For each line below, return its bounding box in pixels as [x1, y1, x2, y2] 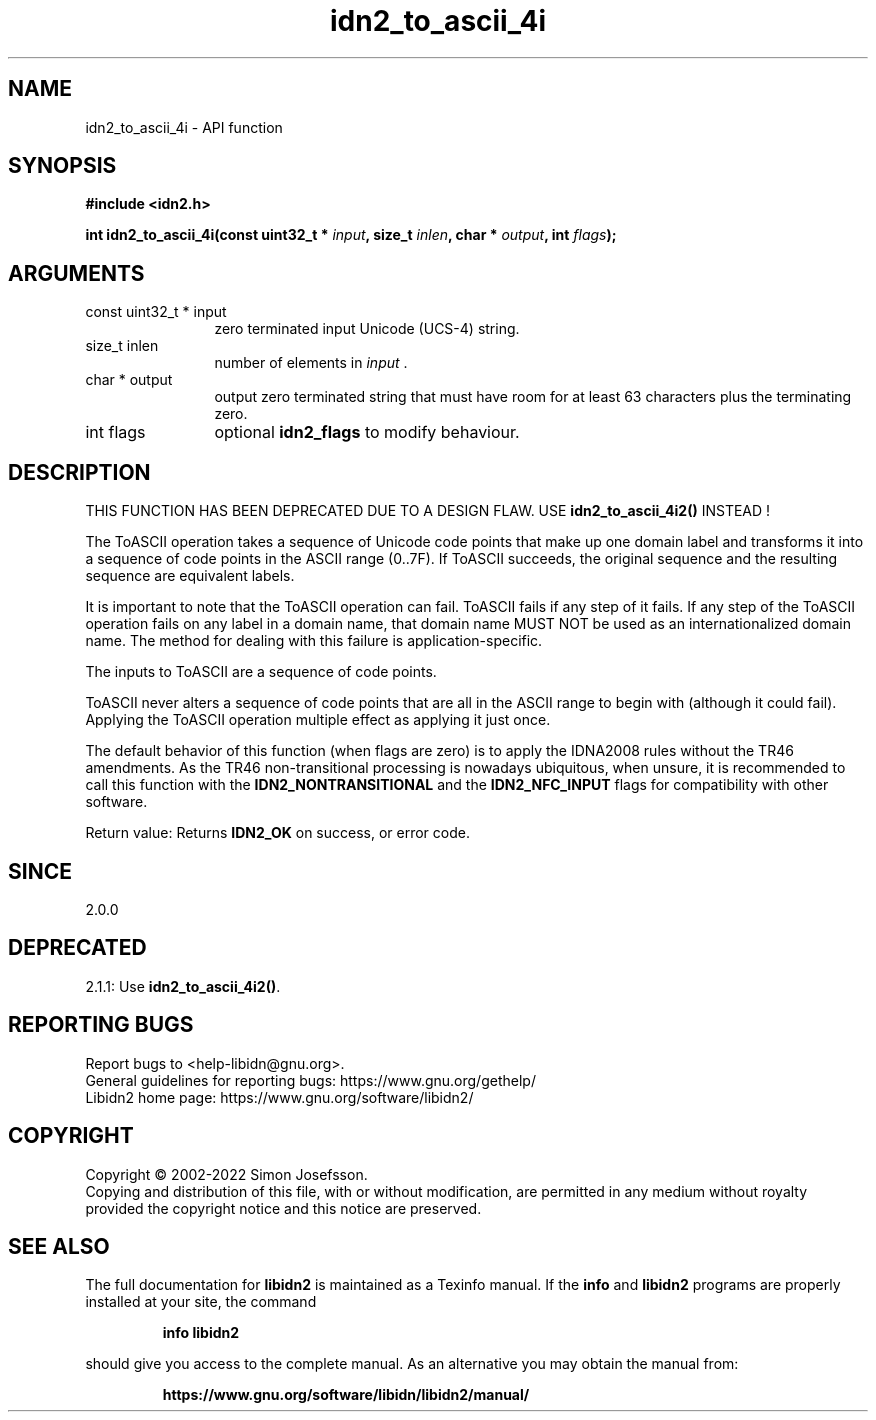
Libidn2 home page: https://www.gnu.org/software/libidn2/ [85, 1088, 474, 1106]
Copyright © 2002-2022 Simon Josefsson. [85, 1165, 368, 1183]
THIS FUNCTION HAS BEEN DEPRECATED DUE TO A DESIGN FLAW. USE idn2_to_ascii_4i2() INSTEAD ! [85, 502, 771, 520]
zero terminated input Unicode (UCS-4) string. [214, 320, 520, 338]
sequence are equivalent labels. [85, 567, 295, 585]
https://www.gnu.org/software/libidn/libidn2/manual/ [162, 1386, 530, 1404]
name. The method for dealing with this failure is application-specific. [85, 632, 543, 650]
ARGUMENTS [8, 260, 145, 286]
